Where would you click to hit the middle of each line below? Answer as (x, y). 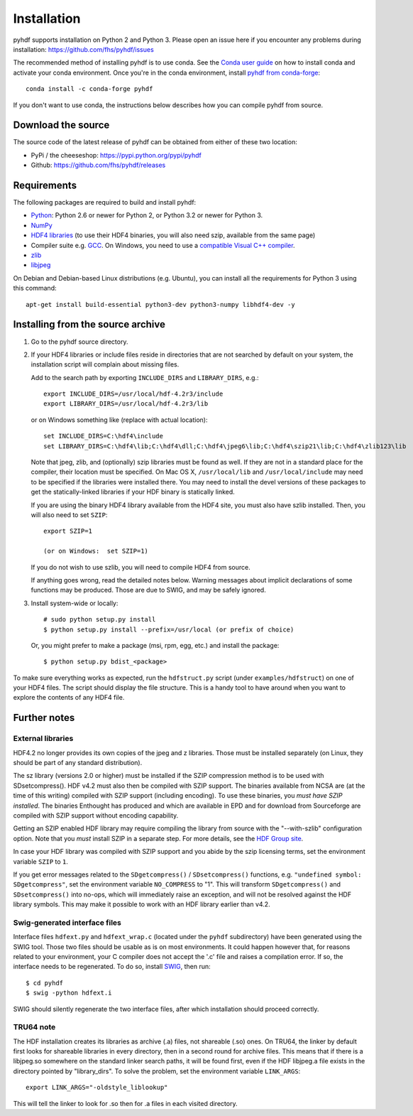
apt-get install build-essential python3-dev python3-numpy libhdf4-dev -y (160, 304)
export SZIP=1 (68, 531)
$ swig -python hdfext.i (69, 993)
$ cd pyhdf (45, 983)
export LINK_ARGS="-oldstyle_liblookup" (97, 1088)
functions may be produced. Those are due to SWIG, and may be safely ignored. (148, 590)
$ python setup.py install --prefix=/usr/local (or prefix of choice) (169, 629)
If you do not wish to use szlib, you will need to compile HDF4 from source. (141, 567)
